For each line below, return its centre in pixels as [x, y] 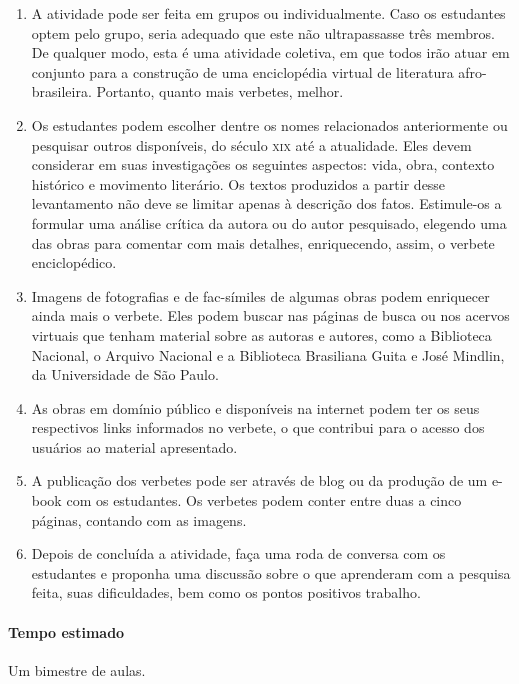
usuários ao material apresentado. [134, 446]
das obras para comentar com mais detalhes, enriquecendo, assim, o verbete [263, 242]
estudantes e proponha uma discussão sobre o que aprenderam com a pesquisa [271, 572]
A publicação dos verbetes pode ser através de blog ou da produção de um [259, 480]
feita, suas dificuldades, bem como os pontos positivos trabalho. [226, 592]
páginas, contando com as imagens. [139, 519]
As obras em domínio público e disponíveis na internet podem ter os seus [255, 407]
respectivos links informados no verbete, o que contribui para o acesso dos [258, 427]
